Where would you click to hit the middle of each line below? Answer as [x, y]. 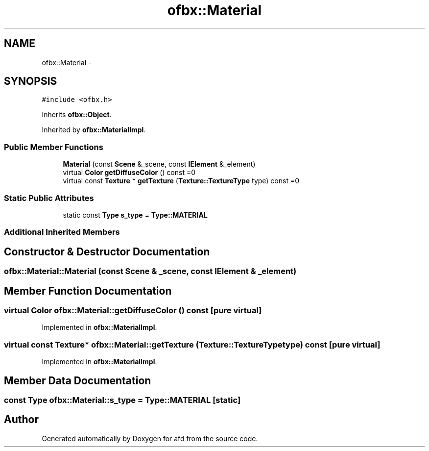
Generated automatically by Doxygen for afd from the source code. [150, 438]
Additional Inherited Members [62, 232]
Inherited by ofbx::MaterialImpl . [94, 130]
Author [21, 420]
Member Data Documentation [78, 380]
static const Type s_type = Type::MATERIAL [135, 215]
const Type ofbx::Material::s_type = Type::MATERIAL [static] [122, 400]
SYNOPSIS [31, 81]
